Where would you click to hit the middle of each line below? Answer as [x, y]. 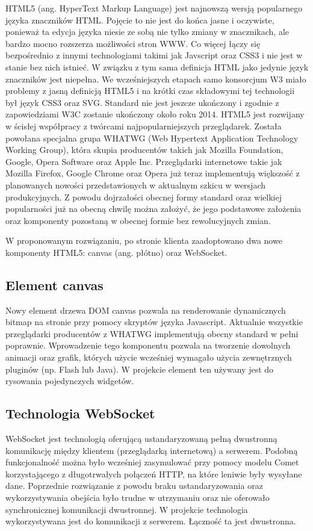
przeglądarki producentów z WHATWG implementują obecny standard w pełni [152, 333]
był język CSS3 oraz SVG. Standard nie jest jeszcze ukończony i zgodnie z [142, 102]
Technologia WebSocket [80, 413]
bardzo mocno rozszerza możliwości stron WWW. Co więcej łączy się [133, 43]
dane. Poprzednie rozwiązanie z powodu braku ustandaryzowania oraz [134, 486]
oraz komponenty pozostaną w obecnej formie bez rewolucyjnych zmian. [138, 220]
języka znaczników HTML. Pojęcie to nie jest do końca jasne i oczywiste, [140, 20]
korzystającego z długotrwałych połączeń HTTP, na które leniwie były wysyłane [154, 474]
